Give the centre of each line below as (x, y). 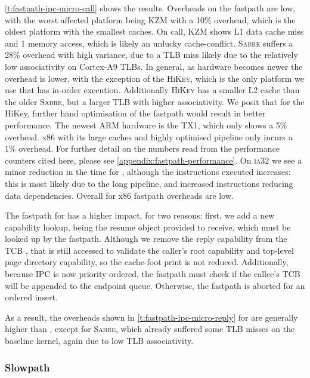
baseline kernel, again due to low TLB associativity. (99, 341)
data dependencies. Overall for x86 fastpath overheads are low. (119, 195)
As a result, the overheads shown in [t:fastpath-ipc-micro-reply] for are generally (151, 317)
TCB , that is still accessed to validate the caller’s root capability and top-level (149, 250)
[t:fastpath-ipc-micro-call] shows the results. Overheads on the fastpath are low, (150, 8)
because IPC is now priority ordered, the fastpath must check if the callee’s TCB (153, 274)
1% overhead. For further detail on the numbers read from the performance (142, 148)
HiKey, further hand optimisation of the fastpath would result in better (135, 113)
